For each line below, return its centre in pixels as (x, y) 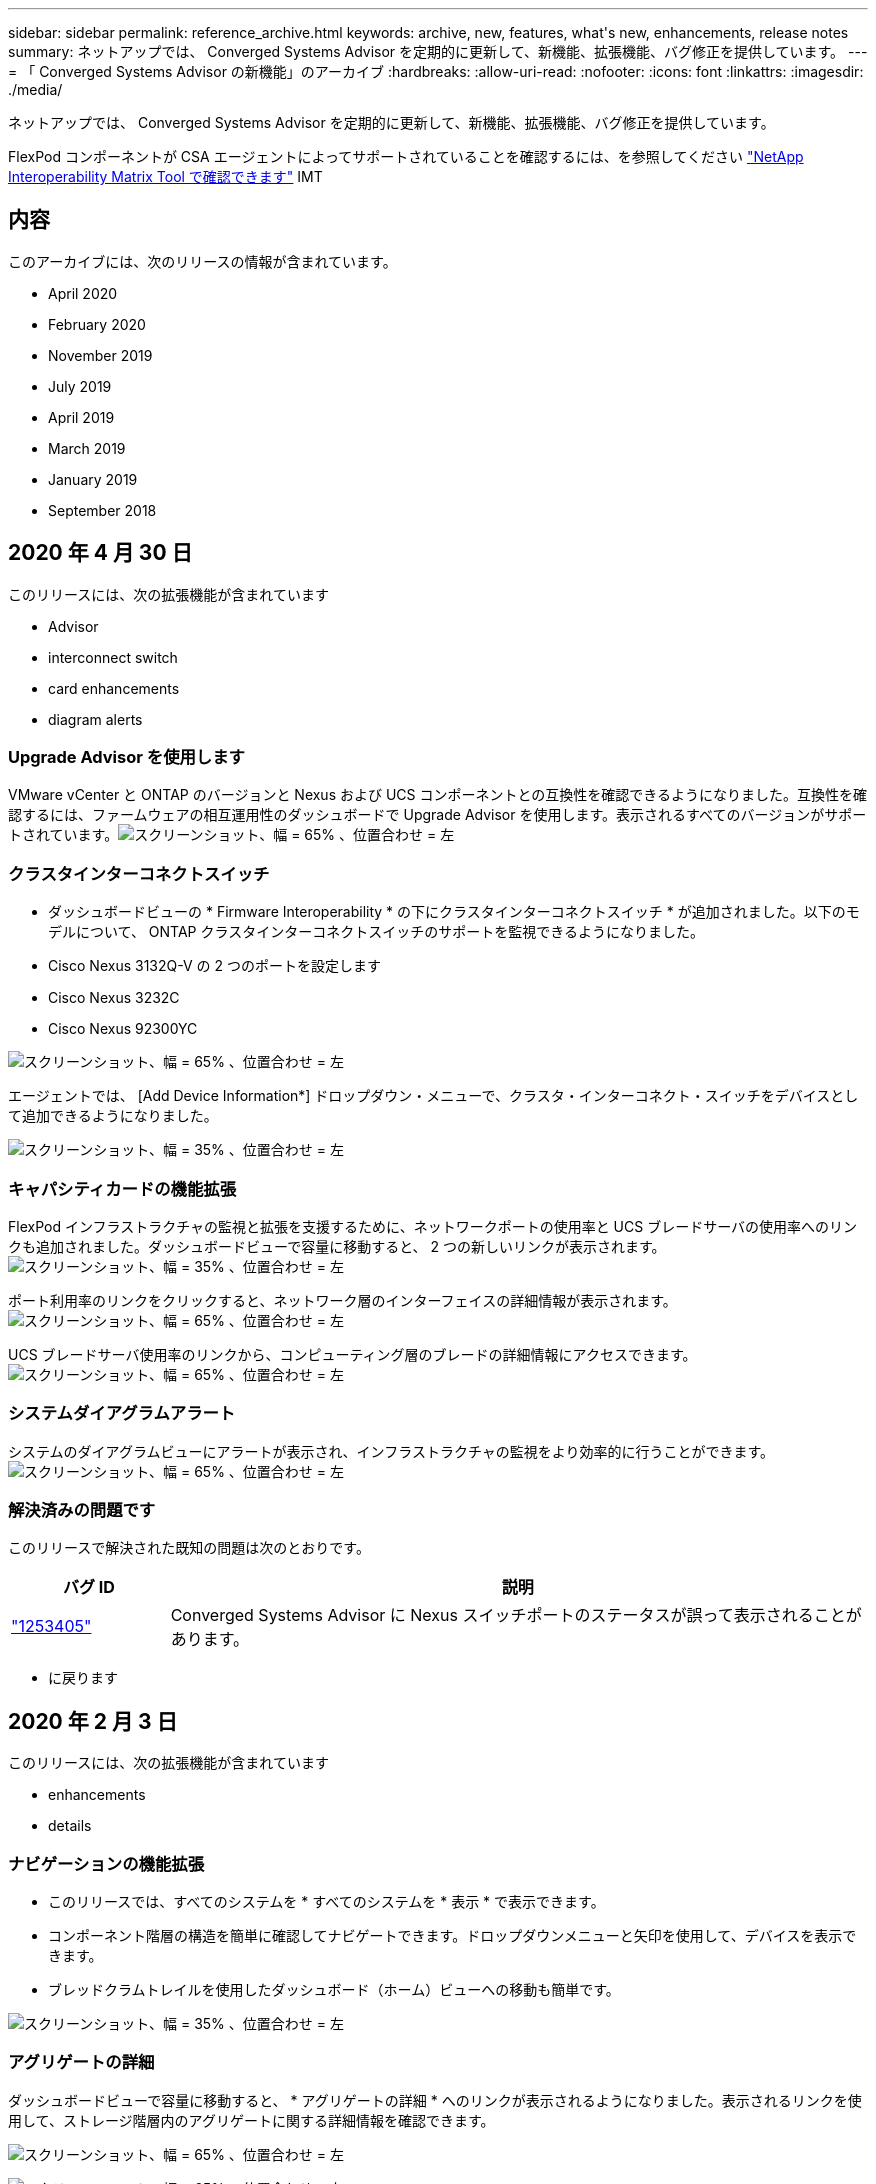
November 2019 (100, 355)
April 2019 (81, 417)
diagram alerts (95, 719)
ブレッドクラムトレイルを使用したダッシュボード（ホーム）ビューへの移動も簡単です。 (334, 1990)
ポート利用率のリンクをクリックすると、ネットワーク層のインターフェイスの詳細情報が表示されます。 (342, 1300)
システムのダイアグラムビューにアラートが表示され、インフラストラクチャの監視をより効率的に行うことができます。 (391, 1451)
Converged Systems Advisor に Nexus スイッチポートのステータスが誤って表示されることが (516, 1615)
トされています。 (63, 835)
